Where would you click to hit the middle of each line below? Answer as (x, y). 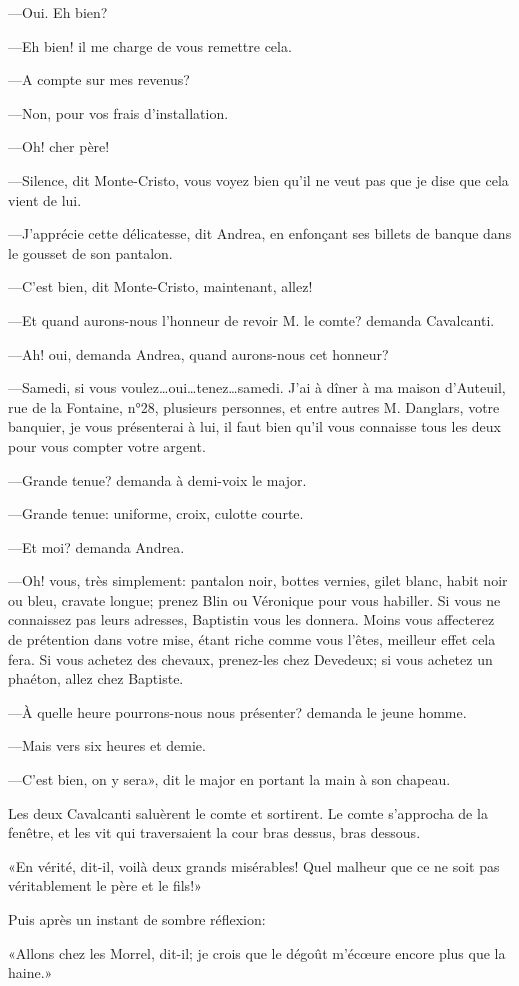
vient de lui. (45, 199)
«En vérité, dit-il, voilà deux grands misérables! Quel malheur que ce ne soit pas (254, 865)
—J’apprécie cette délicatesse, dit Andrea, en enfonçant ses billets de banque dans (260, 233)
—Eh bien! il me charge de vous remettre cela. (150, 45)
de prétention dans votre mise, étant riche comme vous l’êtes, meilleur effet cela (252, 639)
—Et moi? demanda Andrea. (96, 546)
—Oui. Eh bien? (58, 12)
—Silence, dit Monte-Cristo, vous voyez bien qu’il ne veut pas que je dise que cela (258, 179)
